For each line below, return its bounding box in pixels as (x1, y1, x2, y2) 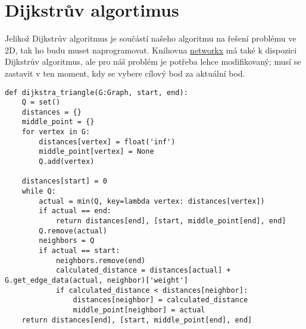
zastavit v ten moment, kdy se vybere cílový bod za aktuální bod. (5, 67, 245, 79)
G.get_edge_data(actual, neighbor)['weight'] (5, 276, 188, 284)
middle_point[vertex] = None (39, 147, 154, 156)
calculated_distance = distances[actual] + (55, 266, 231, 275)
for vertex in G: (21, 128, 90, 137)
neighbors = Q (39, 236, 95, 245)
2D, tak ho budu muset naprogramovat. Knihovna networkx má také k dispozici (5, 43, 297, 56)
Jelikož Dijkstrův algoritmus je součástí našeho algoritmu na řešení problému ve (5, 32, 296, 45)
